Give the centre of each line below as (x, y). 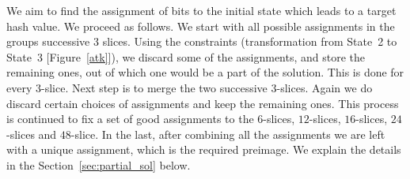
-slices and (32, 134)
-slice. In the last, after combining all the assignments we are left (228, 134)
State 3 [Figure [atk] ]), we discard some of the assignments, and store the (186, 56)
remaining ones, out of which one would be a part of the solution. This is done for (205, 72)
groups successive (48, 41)
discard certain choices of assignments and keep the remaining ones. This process (203, 103)
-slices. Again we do (325, 87)
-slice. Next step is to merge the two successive (154, 87)
